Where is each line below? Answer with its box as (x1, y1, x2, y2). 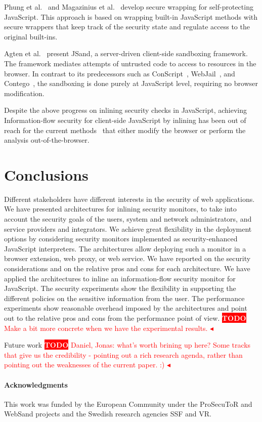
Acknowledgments (4, 379, 68, 390)
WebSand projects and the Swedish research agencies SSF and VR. (4, 408, 211, 419)
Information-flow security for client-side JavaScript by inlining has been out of (4, 114, 246, 125)
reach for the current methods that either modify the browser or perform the (4, 124, 246, 135)
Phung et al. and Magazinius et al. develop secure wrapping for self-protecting (4, 2, 253, 12)
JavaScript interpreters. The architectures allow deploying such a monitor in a (4, 243, 246, 254)
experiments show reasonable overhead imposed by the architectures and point (4, 303, 247, 313)
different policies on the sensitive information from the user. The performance (4, 292, 245, 303)
